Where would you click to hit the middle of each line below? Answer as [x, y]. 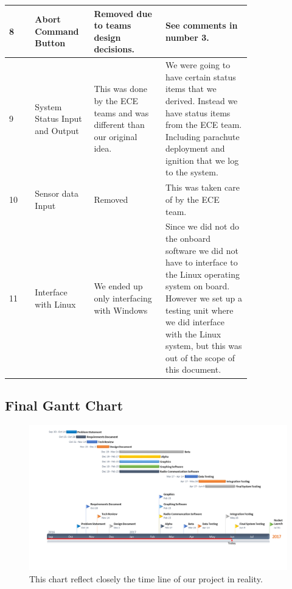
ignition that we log [202, 160]
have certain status [201, 76]
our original [116, 136]
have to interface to [202, 262]
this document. [193, 369]
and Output [57, 130]
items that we [191, 89]
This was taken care [203, 187]
